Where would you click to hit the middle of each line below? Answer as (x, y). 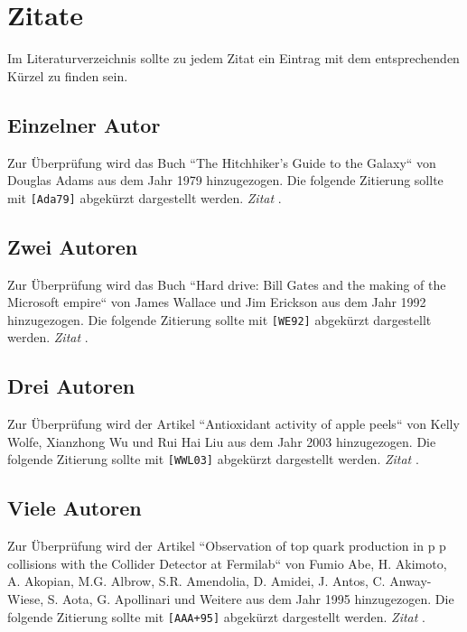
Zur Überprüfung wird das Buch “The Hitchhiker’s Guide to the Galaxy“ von (222, 162)
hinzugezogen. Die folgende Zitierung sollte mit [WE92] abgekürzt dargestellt (219, 319)
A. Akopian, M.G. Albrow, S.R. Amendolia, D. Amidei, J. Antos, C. (196, 581)
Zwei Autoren (73, 246)
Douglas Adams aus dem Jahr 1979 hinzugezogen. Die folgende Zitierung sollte (225, 180)
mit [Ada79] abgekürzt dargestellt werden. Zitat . (145, 197)
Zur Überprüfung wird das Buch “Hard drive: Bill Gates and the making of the (227, 284)
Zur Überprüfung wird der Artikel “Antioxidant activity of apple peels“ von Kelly (233, 424)
